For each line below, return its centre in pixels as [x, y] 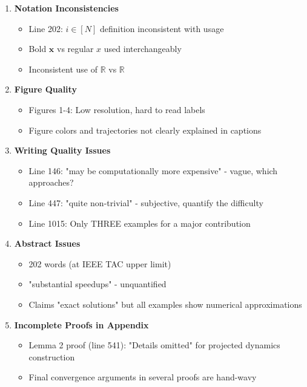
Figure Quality [45, 89]
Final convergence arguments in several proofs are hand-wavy [143, 377]
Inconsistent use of [63, 69]
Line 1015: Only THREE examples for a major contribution [140, 223]
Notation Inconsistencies [66, 8]
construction [52, 356]
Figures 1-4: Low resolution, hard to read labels [117, 109]
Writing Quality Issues [62, 150]
